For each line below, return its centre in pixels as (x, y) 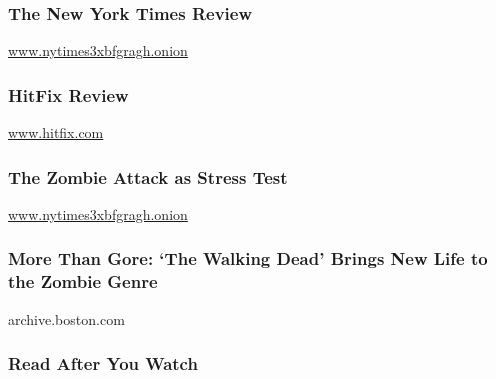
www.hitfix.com (56, 132)
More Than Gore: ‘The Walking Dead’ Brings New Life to (248, 258)
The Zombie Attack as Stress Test (148, 176)
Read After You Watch (103, 363)
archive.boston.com (66, 318)
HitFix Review (68, 94)
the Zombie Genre (83, 281)
